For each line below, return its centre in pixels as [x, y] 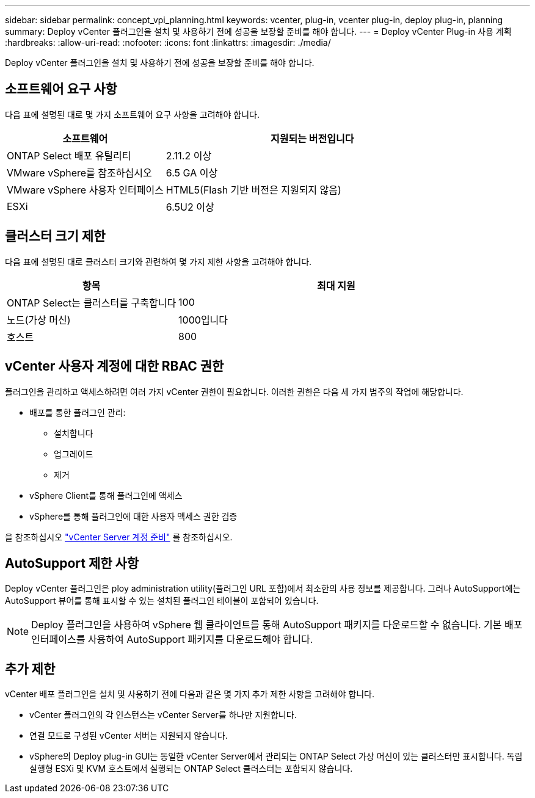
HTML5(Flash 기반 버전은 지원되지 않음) [253, 190]
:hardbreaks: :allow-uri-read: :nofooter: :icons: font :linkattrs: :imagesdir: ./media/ [168, 42]
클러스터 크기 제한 [55, 236]
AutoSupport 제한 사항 [72, 563]
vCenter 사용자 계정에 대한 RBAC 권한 [115, 366]
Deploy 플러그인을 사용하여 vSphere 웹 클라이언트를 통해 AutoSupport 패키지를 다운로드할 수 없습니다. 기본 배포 [277, 625]
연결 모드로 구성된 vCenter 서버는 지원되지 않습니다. [129, 736]
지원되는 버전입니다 [312, 138]
